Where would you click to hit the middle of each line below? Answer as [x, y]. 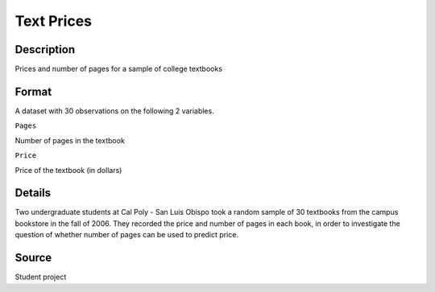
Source [33, 258]
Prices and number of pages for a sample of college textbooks [119, 69]
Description [45, 49]
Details [33, 193]
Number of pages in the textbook [70, 140]
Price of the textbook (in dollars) [68, 170]
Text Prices [54, 21]
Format [33, 91]
